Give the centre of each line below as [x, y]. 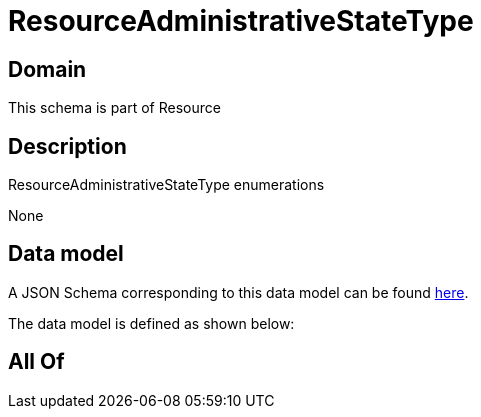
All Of [36, 362]
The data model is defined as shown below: [151, 323]
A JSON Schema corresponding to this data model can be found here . [238, 292]
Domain [47, 69]
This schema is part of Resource [114, 108]
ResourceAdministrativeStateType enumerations [166, 185]
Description [67, 146]
